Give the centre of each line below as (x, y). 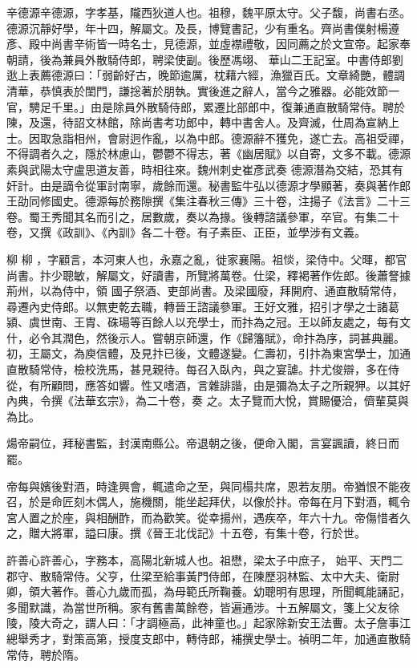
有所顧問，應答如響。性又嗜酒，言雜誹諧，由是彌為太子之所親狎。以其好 (219, 385)
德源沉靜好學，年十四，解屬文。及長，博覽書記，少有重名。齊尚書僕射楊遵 (203, 28)
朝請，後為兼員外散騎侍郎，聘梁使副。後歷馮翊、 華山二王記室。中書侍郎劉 (205, 59)
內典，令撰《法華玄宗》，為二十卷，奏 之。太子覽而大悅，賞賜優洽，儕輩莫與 (208, 401)
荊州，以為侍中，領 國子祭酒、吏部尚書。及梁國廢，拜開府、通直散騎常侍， (205, 291)
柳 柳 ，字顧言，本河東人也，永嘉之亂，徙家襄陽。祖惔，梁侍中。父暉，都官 (207, 259)
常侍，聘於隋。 (46, 654)
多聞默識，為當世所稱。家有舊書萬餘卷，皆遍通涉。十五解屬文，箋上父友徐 (203, 607)
